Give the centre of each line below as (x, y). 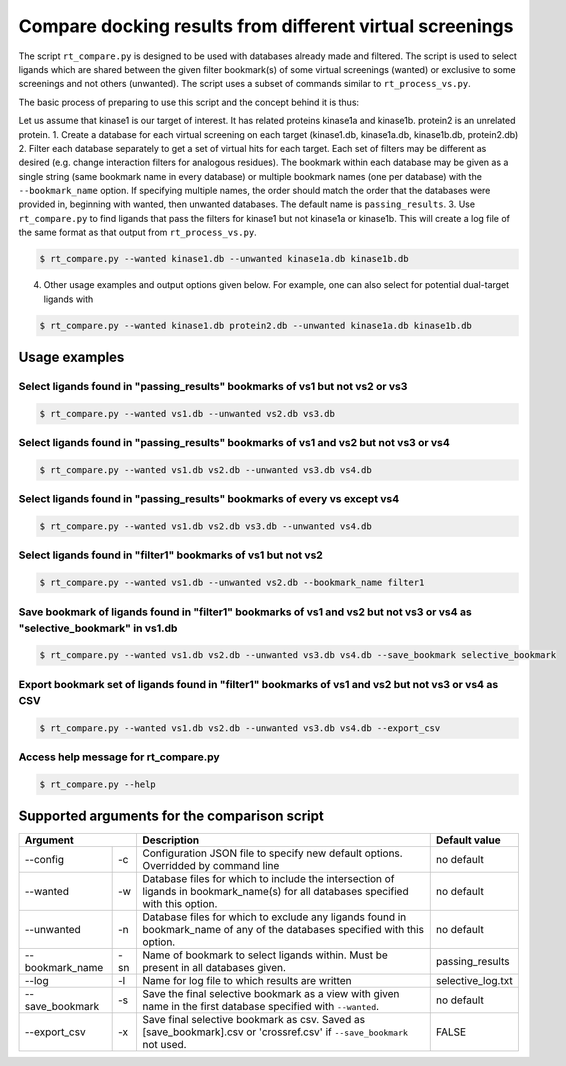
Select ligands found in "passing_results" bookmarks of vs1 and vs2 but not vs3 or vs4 (234, 443)
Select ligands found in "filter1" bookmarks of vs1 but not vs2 (171, 555)
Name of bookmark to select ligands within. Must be (265, 955)
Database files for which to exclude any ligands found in (274, 917)
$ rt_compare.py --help (98, 784)
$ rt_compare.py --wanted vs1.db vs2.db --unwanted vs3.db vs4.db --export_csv (240, 728)
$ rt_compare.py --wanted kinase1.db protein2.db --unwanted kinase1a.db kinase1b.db (255, 325)
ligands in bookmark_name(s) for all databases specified (275, 892)
